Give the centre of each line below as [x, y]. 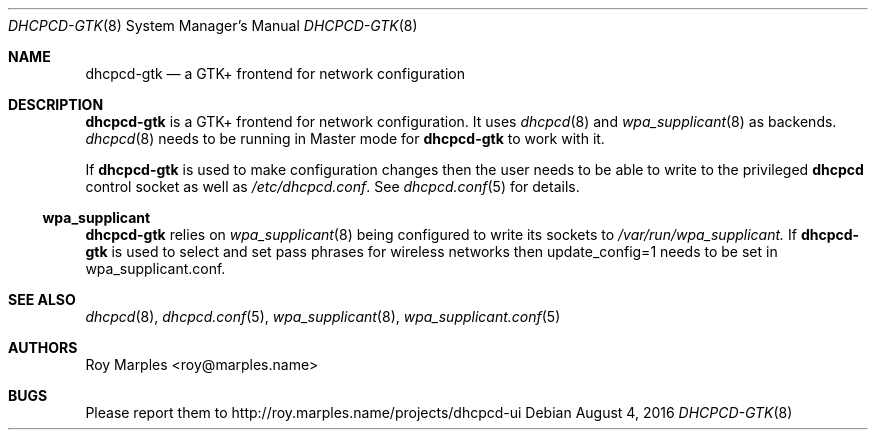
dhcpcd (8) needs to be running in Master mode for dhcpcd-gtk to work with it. [345, 138]
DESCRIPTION [56, 104]
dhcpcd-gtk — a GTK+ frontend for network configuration [275, 73]
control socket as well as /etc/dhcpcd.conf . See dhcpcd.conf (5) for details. [332, 186]
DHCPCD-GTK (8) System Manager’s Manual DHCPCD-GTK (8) [213, 25]
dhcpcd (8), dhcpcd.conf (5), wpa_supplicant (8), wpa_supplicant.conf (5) [323, 316]
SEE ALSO [42, 299]
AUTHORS [43, 347]
